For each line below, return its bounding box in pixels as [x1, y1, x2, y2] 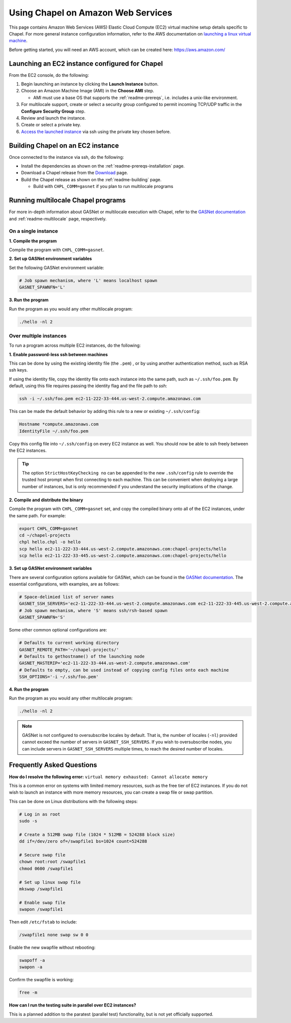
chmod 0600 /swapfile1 [19, 866, 73, 871]
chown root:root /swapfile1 [19, 859, 86, 865]
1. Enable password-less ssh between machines [9, 351, 108, 357]
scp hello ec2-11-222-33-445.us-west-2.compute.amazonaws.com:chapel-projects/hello [19, 553, 226, 559]
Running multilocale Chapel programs [9, 196, 126, 205]
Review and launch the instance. [21, 115, 86, 121]
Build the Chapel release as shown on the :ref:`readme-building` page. [21, 176, 162, 182]
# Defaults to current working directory [19, 640, 119, 646]
